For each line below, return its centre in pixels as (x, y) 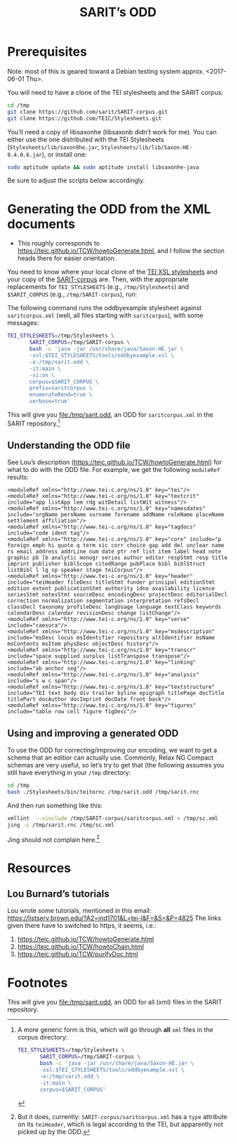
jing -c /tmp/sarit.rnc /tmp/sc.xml (61, 825)
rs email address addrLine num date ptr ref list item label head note (114, 552)
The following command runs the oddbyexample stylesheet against (105, 308)
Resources (39, 868)
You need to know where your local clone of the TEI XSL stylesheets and (112, 272)
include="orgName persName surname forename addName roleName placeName (116, 515)
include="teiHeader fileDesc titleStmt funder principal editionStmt (111, 582)
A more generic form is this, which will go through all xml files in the (115, 1030)
